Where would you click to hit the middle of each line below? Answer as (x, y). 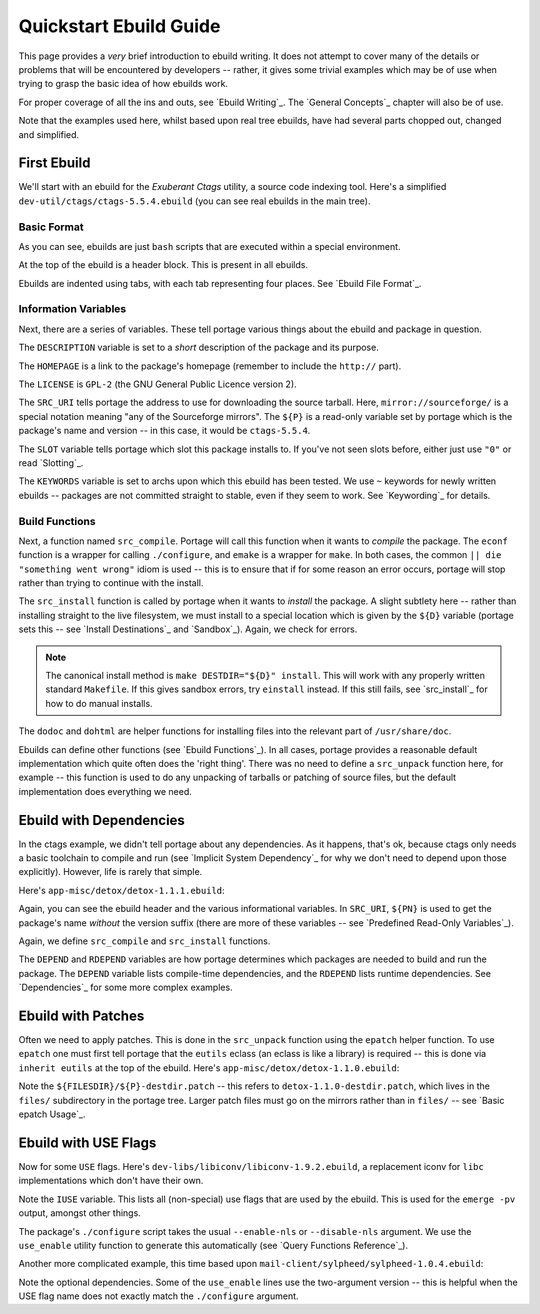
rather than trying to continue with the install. (111, 583)
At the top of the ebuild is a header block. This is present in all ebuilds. (163, 265)
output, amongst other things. (80, 1213)
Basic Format (51, 227)
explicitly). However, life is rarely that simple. (110, 872)
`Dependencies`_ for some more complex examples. (126, 987)
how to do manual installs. (99, 703)
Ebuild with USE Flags (87, 1142)
